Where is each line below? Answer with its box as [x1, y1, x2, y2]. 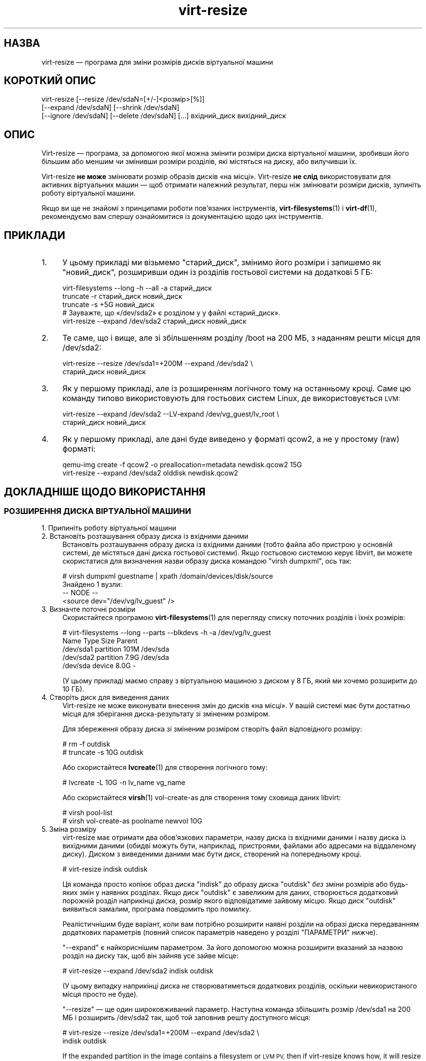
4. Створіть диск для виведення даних [41, 693, 169, 702]
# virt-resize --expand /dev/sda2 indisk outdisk [62, 967, 213, 975]
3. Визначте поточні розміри [41, 605, 136, 614]
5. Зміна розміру [41, 825, 97, 834]
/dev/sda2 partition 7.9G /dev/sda [62, 653, 169, 662]
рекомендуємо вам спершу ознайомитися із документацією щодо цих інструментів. [41, 212, 323, 221]
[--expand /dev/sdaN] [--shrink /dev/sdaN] [41, 103, 179, 112]
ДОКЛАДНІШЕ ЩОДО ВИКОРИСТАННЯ [4, 485, 206, 498]
